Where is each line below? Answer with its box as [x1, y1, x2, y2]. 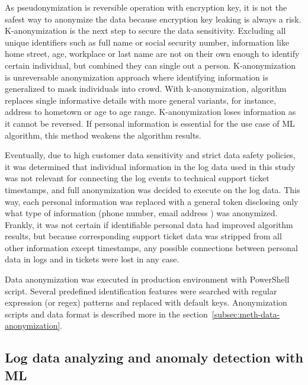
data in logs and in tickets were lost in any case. [5, 253, 179, 265]
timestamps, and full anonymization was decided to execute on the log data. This [5, 183, 300, 195]
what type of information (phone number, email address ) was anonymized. [5, 207, 278, 219]
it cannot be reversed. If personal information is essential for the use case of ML [5, 117, 295, 129]
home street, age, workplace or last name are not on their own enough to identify [5, 47, 300, 60]
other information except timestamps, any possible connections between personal [5, 241, 298, 254]
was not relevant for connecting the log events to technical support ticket [5, 172, 269, 184]
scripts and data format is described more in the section [5, 307, 208, 320]
